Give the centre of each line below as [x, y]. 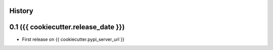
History [21, 11]
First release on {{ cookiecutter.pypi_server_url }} [73, 39]
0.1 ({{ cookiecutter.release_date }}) [67, 27]
